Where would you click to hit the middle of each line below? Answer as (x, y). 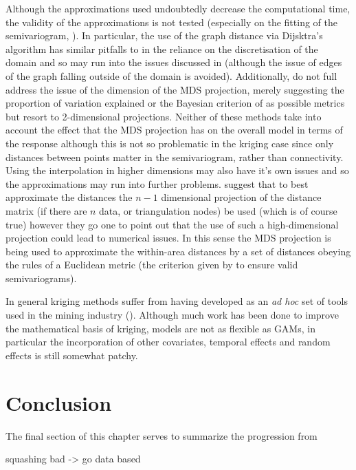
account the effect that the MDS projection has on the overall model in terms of (174, 130)
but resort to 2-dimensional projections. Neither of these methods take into (164, 116)
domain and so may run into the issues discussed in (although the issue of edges (174, 62)
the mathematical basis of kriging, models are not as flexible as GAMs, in (160, 328)
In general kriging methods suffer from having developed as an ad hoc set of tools (177, 301)
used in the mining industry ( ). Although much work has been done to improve (172, 315)
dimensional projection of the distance (241, 197)
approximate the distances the (69, 197)
